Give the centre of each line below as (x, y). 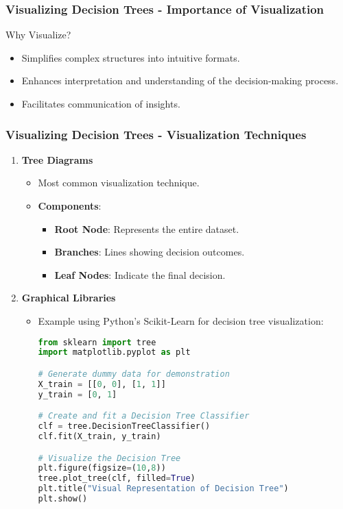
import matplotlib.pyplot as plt (114, 352)
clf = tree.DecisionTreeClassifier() (124, 426)
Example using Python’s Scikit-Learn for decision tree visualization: (181, 320)
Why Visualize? (38, 35)
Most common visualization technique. (119, 183)
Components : (70, 206)
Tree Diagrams (57, 159)
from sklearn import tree (97, 342)
